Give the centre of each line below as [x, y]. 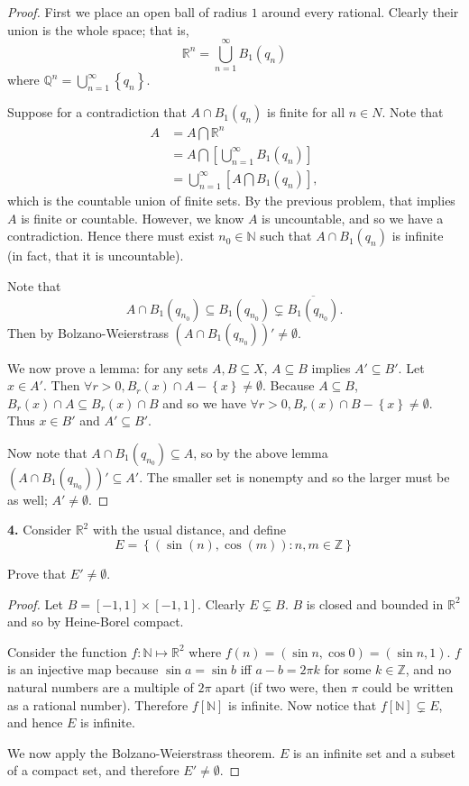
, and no [428, 669]
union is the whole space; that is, [98, 29]
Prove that [37, 574]
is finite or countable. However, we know [133, 218]
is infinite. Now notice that [303, 704]
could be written [408, 687]
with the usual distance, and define [189, 530]
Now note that [47, 452]
